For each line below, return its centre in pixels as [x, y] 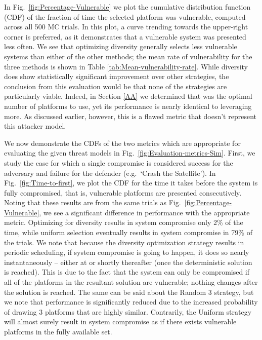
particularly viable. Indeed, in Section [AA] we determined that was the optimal [128, 96]
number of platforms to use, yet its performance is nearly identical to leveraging [128, 106]
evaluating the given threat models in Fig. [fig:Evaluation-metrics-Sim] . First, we [130, 153]
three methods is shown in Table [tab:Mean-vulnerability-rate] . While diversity [126, 66]
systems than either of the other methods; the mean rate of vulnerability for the [128, 56]
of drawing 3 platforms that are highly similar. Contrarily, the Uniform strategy [128, 311]
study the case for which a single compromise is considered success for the [119, 162]
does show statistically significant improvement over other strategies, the [117, 76]
